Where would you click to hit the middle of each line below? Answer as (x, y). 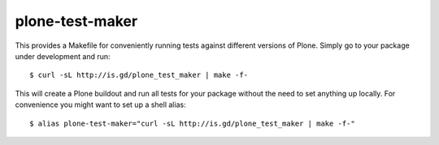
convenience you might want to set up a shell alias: (100, 104)
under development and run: (63, 56)
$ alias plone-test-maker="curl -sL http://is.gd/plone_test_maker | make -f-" (192, 123)
